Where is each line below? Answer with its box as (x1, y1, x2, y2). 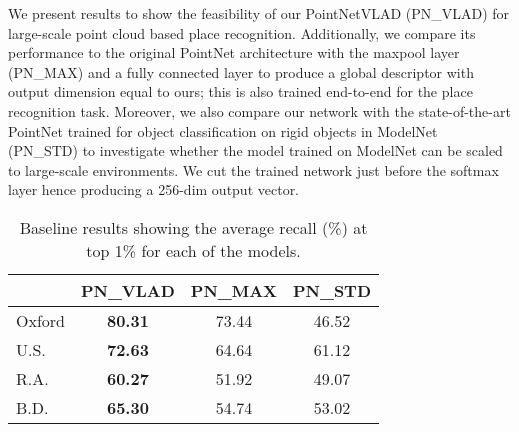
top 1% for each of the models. (86, 238, 301, 262)
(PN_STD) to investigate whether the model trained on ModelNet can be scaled (8, 140, 503, 161)
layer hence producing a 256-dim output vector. (8, 179, 300, 200)
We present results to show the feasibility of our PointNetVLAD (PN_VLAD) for (8, 3, 510, 23)
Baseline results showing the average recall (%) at (19, 215, 368, 239)
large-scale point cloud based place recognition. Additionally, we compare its (8, 22, 476, 43)
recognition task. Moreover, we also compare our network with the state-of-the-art (8, 100, 511, 121)
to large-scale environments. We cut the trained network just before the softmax (8, 159, 499, 180)
